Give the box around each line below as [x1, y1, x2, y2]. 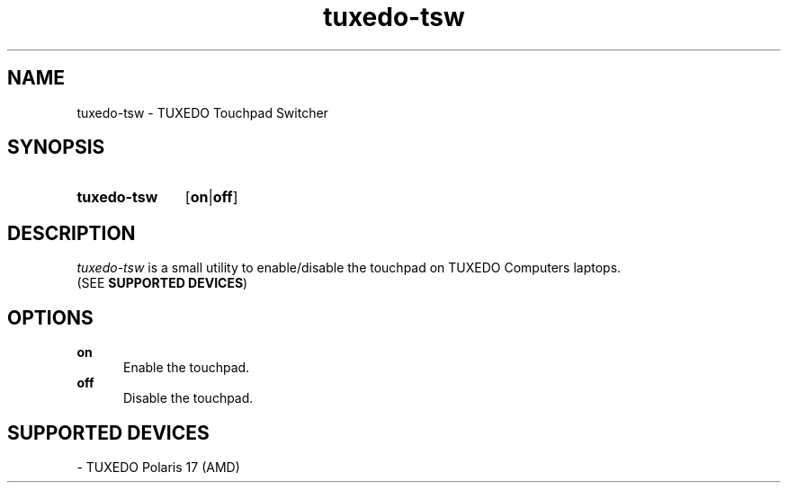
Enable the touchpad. [123, 360, 250, 376]
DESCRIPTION [7, 221, 136, 245]
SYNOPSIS [7, 136, 105, 159]
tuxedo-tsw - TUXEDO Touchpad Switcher [76, 104, 328, 120]
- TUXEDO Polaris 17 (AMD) [76, 459, 240, 475]
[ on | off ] [184, 188, 238, 207]
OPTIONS [7, 306, 94, 329]
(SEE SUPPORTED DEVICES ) [76, 275, 248, 291]
